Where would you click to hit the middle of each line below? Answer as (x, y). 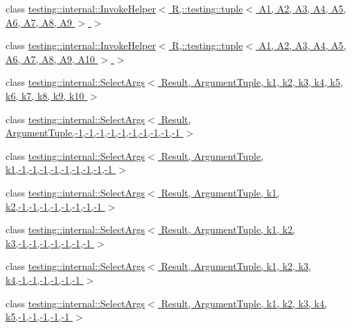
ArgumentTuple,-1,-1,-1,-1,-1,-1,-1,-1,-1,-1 (93, 133)
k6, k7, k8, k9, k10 (45, 95)
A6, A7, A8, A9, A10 (50, 58)
